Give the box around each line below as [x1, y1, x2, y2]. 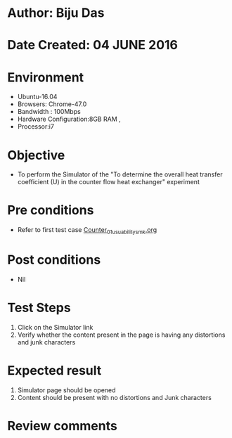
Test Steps [7, 300, 72, 316]
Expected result [7, 363, 102, 379]
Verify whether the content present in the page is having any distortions [17, 330, 226, 339]
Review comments [7, 418, 117, 434]
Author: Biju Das [7, 5, 105, 21]
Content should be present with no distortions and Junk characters [17, 393, 212, 401]
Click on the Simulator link [17, 323, 94, 331]
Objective [7, 147, 65, 163]
